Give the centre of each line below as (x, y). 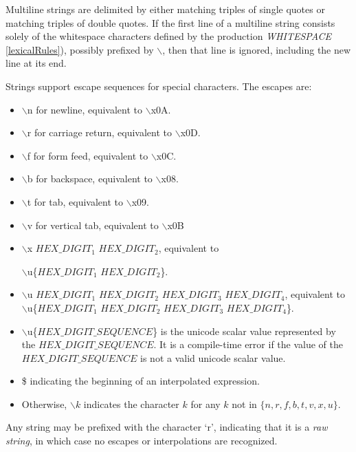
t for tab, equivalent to (75, 201)
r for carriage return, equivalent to (100, 132)
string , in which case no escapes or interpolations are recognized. (142, 441)
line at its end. (36, 63)
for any (205, 403)
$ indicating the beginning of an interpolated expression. (141, 381)
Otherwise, (44, 403)
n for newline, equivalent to (85, 109)
